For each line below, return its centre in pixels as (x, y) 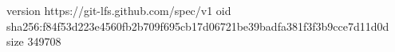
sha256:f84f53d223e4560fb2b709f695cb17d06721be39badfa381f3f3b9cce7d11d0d (198, 26)
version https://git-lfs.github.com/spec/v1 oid (119, 10)
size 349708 (34, 41)
